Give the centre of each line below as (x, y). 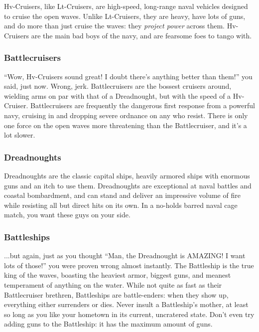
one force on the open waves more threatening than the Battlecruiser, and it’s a (126, 125)
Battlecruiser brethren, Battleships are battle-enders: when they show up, (116, 294)
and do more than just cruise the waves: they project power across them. (115, 26)
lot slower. (20, 135)
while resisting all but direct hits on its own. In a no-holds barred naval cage (121, 205)
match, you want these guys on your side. (67, 215)
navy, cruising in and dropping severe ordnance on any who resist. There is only (126, 115)
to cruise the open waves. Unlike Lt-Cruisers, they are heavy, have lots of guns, (125, 16)
